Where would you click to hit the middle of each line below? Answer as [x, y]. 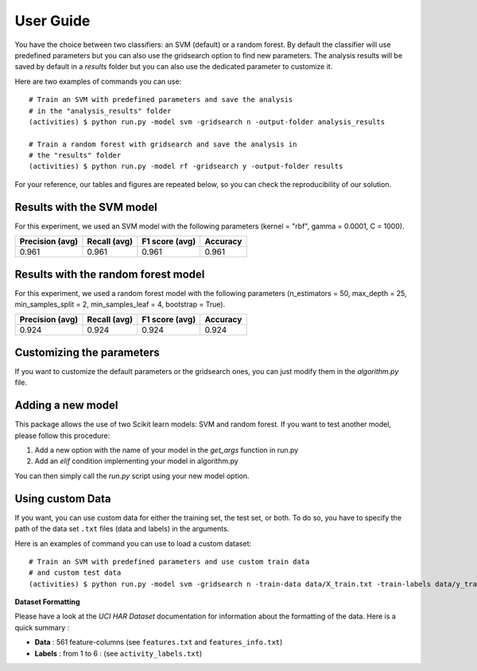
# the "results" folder [75, 156]
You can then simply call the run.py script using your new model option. [132, 476]
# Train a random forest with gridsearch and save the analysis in [163, 144]
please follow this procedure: [62, 435]
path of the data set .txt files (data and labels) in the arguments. [122, 529]
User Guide [52, 21]
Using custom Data [63, 499]
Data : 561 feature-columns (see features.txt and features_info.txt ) [159, 642]
